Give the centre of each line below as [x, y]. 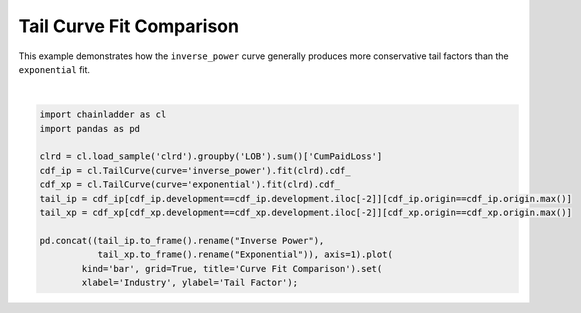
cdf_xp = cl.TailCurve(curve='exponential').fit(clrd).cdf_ [190, 184]
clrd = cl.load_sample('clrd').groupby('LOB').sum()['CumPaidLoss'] [211, 156]
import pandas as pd [89, 128]
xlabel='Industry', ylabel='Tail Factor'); [190, 282]
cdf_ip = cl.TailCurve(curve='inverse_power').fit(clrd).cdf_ [195, 170]
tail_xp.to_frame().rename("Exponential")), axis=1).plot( [245, 254]
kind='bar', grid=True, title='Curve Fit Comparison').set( [232, 268]
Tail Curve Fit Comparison [129, 26]
